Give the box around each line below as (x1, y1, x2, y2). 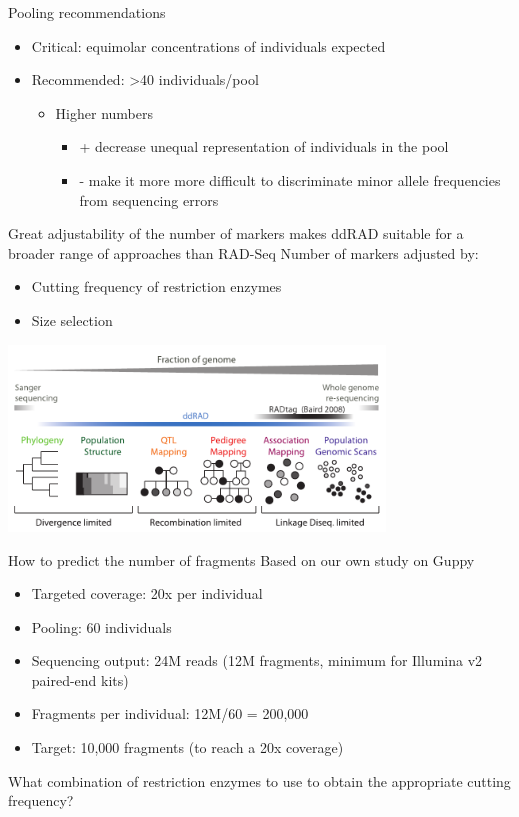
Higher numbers (55, 102, 153, 123)
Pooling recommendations (8, 2, 166, 22)
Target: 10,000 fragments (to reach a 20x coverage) (31, 737, 344, 758)
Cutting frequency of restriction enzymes (31, 276, 282, 297)
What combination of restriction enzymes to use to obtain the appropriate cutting (8, 770, 511, 791)
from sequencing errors (79, 189, 219, 210)
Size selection (31, 309, 113, 330)
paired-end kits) (31, 669, 129, 690)
